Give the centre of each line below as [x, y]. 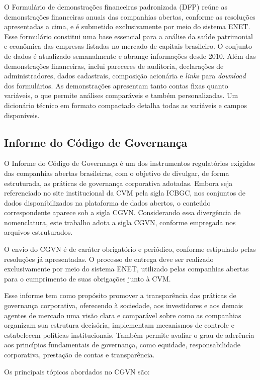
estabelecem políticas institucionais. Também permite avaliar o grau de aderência [129, 335]
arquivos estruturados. [38, 232]
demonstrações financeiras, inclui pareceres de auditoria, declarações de [114, 66]
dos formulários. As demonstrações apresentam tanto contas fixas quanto [116, 85]
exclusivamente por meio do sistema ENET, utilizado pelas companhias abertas [126, 269]
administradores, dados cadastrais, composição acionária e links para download [125, 76]
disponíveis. [22, 115]
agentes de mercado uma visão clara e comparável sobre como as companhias [123, 315]
